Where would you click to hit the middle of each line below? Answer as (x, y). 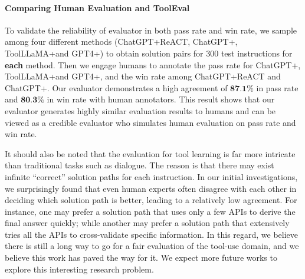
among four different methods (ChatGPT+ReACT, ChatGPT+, (121, 41)
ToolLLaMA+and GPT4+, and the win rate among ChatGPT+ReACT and (143, 76)
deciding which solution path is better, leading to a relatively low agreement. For (151, 200)
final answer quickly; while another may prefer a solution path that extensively (147, 223)
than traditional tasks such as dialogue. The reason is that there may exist (140, 165)
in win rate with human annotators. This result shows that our (161, 99)
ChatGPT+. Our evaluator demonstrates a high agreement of (116, 87)
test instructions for (257, 53)
